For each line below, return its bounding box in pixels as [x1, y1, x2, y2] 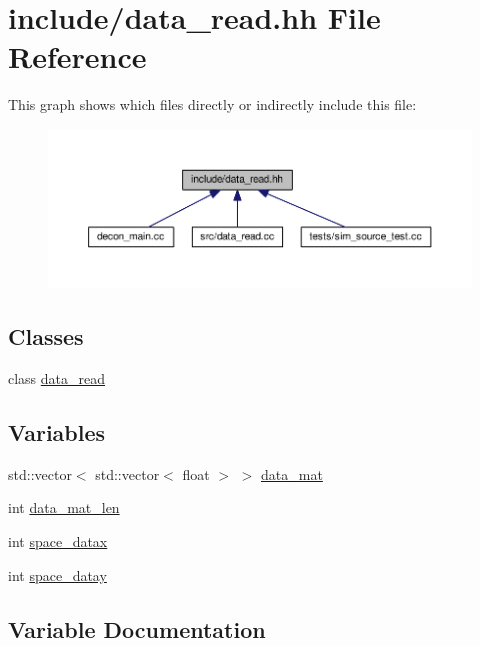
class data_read [8, 368, 106, 388]
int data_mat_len [8, 497, 120, 518]
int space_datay [8, 564, 107, 585]
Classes [8, 321, 84, 352]
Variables [8, 416, 106, 447]
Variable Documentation [8, 613, 266, 644]
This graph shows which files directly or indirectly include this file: [8, 94, 417, 115]
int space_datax [8, 530, 108, 551]
